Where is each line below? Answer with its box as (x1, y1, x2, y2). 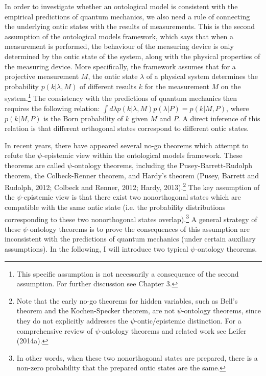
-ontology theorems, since (181, 305, 261, 316)
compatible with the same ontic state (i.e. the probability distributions (5, 202, 226, 212)
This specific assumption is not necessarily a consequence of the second (16, 268, 239, 279)
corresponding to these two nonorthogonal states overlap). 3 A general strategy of (5, 212, 257, 224)
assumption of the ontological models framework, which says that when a (5, 31, 234, 41)
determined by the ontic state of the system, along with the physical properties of (5, 50, 260, 61)
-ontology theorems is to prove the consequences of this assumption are (27, 223, 250, 234)
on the (221, 80, 241, 91)
